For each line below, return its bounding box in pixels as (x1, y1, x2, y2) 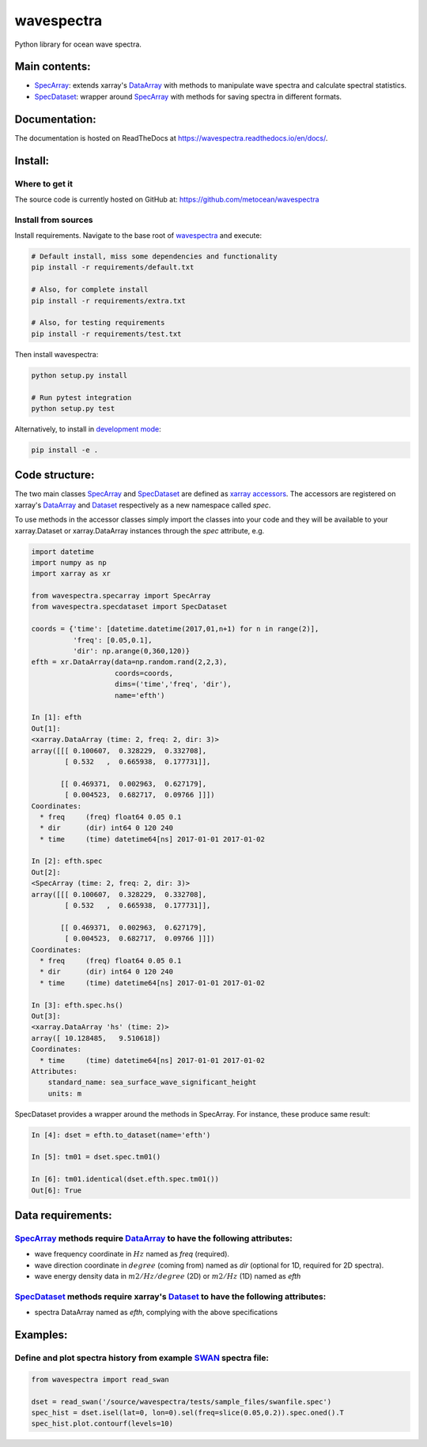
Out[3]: (31, 1012, 61, 1020)
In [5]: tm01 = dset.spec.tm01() (31, 1152, 161, 1162)
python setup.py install (31, 371, 128, 379)
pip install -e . (31, 445, 99, 454)
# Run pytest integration (31, 393, 132, 402)
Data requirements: (14, 1209, 112, 1222)
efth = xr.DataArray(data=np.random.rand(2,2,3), (31, 658, 228, 667)
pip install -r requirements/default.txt (31, 263, 195, 272)
